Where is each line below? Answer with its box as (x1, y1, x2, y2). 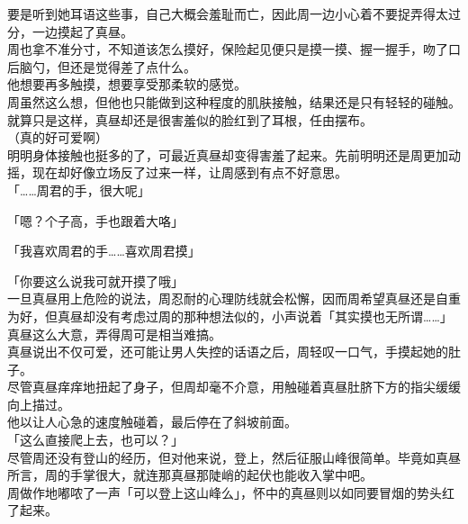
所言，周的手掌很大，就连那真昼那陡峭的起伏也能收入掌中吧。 (7, 465, 373, 484)
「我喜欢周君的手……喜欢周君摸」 (7, 241, 201, 260)
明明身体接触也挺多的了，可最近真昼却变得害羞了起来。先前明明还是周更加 (7, 145, 448, 164)
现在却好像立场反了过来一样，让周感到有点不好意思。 (31, 163, 347, 182)
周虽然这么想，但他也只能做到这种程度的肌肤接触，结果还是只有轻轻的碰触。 (7, 92, 461, 111)
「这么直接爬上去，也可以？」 (7, 430, 184, 449)
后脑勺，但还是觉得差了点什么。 (7, 57, 196, 76)
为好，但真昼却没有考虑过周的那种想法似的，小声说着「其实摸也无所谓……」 (7, 306, 453, 325)
